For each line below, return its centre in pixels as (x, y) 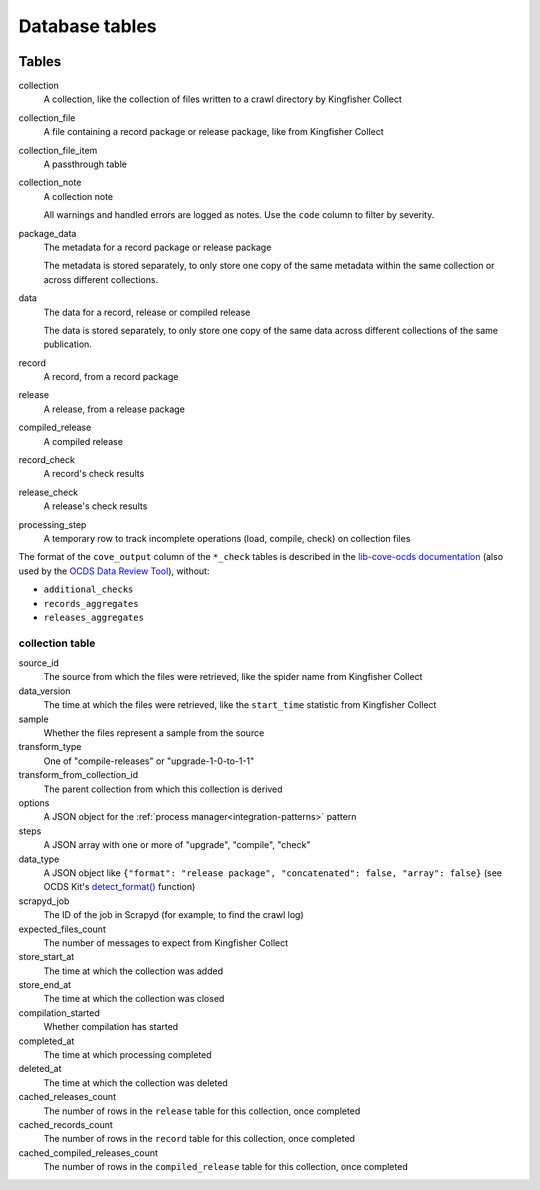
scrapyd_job (44, 901)
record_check (46, 460)
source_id (39, 663)
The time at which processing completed (127, 1055)
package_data (47, 233)
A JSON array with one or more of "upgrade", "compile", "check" (177, 845)
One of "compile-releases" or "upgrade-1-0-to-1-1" (149, 761)
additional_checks (88, 589)
